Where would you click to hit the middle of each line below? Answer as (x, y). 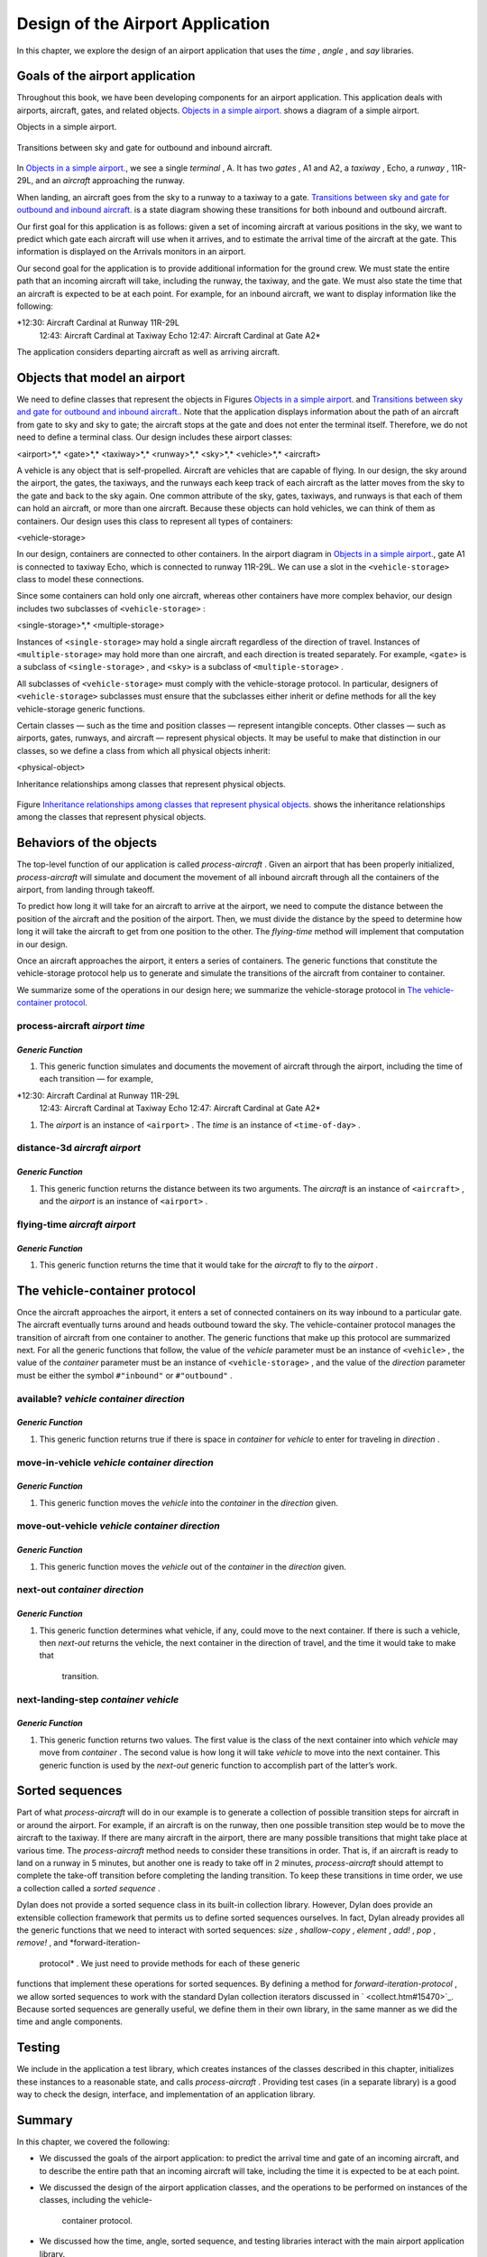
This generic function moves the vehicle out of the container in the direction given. (193, 1566)
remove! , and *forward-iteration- (78, 1943)
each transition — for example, (96, 1079)
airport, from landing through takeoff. (86, 890)
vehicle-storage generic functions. (81, 709)
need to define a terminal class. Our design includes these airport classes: (155, 437)
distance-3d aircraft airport (79, 1148)
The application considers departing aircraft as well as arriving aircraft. (148, 352)
